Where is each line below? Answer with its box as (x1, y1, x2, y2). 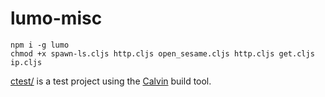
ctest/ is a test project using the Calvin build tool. (10, 75, 212, 87)
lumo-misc (10, 7, 103, 30)
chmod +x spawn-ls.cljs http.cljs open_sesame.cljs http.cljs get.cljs (10, 48, 315, 59)
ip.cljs (10, 57, 43, 67)
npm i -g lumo (10, 40, 70, 50)
